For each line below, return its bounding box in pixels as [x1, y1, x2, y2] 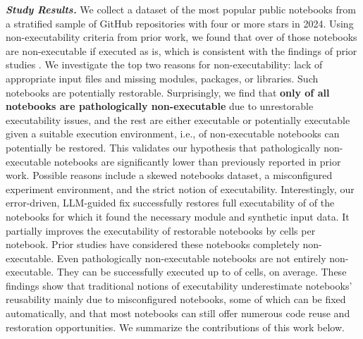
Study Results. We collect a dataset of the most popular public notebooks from [6, 2, 356, 16]
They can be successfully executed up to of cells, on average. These [56, 264, 347, 279]
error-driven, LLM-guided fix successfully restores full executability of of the [6, 195, 335, 210]
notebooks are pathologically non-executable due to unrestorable [6, 99, 314, 113]
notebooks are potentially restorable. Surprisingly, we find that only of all [6, 85, 330, 99]
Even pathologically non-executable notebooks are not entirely [56, 250, 326, 265]
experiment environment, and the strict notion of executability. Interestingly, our [6, 181, 355, 196]
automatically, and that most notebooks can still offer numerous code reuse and [6, 306, 350, 321]
